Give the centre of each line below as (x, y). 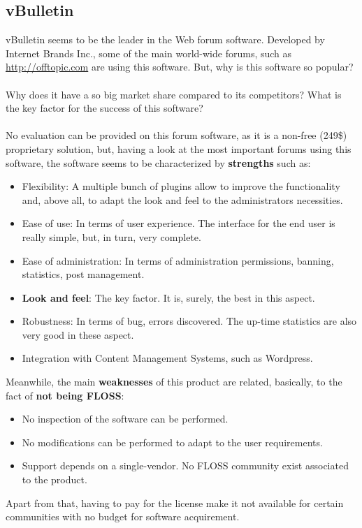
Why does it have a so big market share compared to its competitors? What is (174, 94)
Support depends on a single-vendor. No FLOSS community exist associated (185, 465)
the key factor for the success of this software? (104, 108)
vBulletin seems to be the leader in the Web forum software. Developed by (165, 39)
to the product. (55, 479)
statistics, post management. (83, 274)
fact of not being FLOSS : (65, 395)
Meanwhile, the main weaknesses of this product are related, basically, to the (174, 382)
